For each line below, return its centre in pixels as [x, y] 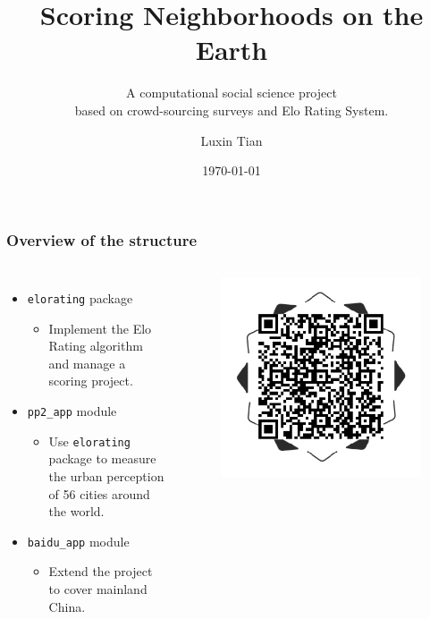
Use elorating [89, 441]
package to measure [102, 458]
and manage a [87, 363]
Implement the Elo [100, 328]
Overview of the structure [102, 239]
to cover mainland [98, 588]
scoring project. [91, 381]
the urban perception [106, 475]
